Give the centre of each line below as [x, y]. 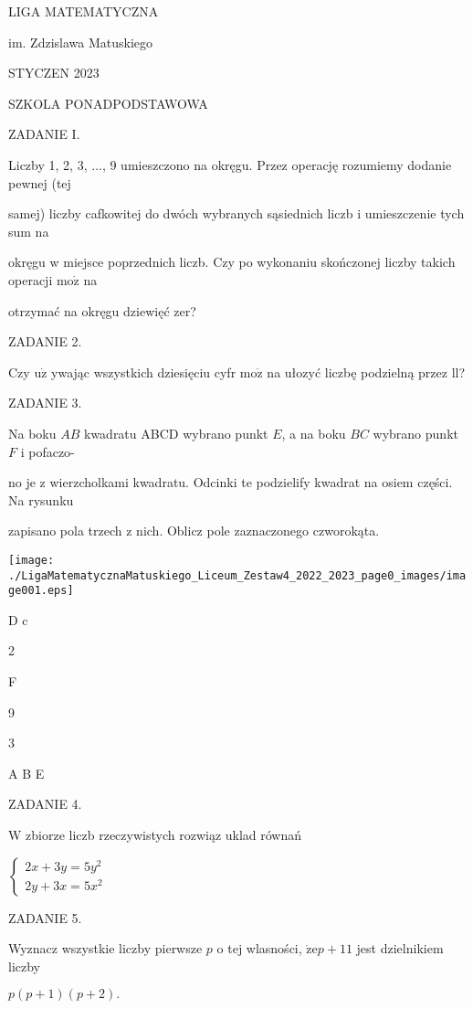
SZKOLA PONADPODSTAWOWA [108, 103]
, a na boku [314, 433]
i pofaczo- [47, 451]
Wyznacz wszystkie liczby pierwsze [105, 948]
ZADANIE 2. [45, 341]
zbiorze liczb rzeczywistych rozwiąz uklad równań [164, 834]
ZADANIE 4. [45, 804]
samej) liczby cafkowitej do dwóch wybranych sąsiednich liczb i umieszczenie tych [236, 213]
